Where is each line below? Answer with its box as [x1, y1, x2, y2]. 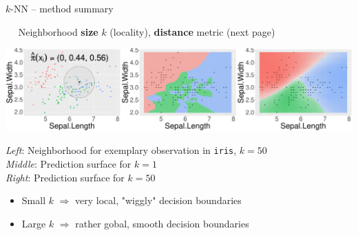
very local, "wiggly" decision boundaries [75, 193, 242, 208]
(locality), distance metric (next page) [109, 24, 275, 38]
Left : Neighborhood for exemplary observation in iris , [6, 143, 237, 157]
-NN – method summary [10, 1, 114, 15]
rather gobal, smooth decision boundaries [75, 216, 249, 230]
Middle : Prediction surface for [6, 157, 131, 171]
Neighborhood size [18, 24, 98, 38]
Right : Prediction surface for [6, 170, 125, 184]
